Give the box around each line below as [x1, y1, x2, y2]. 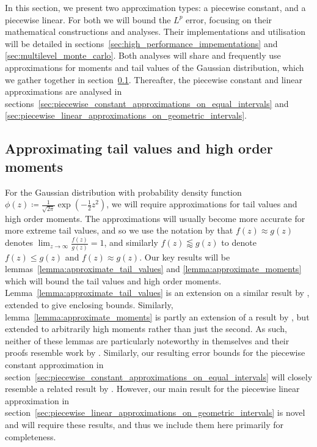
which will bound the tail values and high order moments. [5, 274, 222, 287]
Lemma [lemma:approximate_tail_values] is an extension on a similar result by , [5, 286, 310, 299]
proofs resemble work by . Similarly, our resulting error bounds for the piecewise [5, 346, 305, 359]
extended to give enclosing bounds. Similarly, [5, 298, 173, 311]
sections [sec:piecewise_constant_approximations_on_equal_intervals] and [5, 97, 289, 109]
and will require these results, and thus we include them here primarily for [5, 418, 283, 430]
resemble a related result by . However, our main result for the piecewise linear [5, 382, 300, 395]
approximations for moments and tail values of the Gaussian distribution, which [5, 61, 304, 73]
